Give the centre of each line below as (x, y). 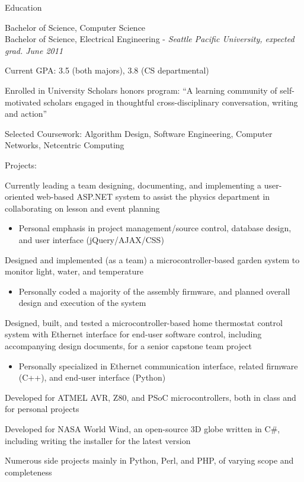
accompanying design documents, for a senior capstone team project (128, 346)
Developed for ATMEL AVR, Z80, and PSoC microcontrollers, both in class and (151, 397)
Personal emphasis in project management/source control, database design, (155, 228)
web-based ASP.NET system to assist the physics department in (153, 197)
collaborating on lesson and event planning (82, 208)
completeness (28, 472)
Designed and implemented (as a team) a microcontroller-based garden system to (152, 259)
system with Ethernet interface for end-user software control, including (133, 334)
